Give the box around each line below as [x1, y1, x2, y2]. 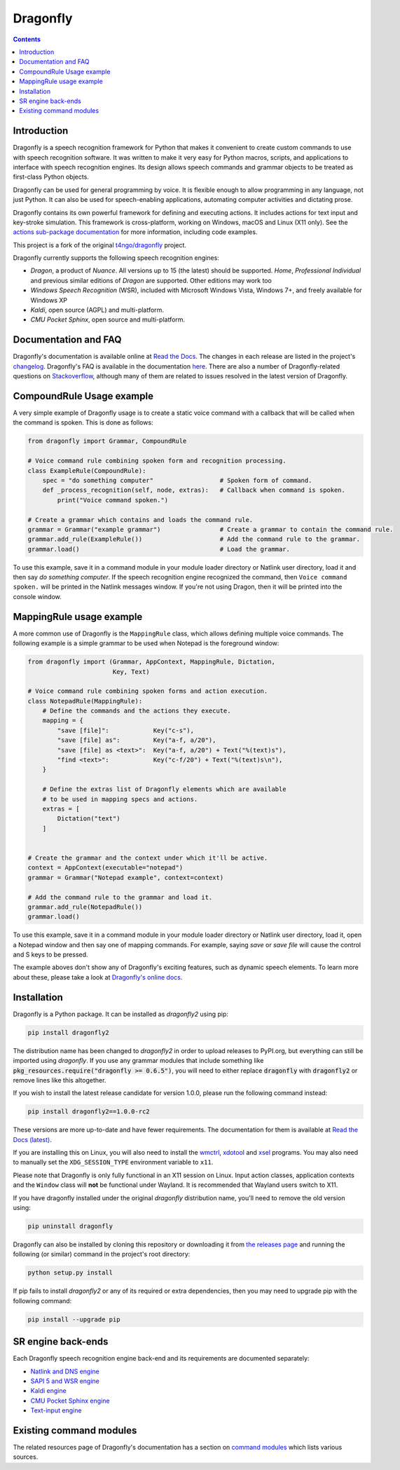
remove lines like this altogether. [13, 1076, 106, 1084]
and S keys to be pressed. [13, 950, 88, 959]
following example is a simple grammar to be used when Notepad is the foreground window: [13, 639, 280, 647]
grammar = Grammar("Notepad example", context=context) [27, 873, 224, 881]
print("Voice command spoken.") [57, 496, 168, 504]
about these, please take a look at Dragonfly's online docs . [13, 973, 183, 981]
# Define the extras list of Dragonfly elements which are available [42, 785, 287, 793]
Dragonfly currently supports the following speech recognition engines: [13, 254, 220, 262]
